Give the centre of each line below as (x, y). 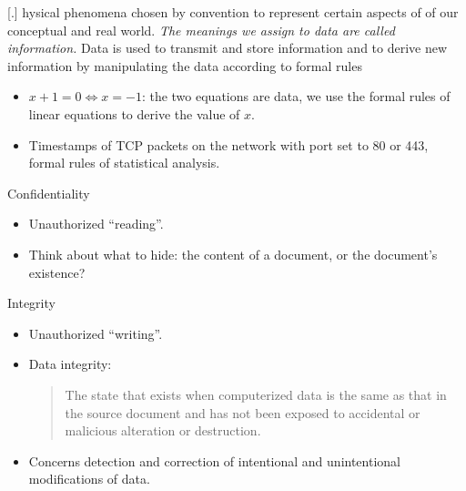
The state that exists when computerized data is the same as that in (256, 394)
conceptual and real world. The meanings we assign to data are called (201, 30)
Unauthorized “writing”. (96, 333)
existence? (57, 272)
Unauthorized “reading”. (96, 224)
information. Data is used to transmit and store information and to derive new (228, 48)
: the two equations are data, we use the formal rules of (296, 96)
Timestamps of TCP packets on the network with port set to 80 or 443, (228, 144)
